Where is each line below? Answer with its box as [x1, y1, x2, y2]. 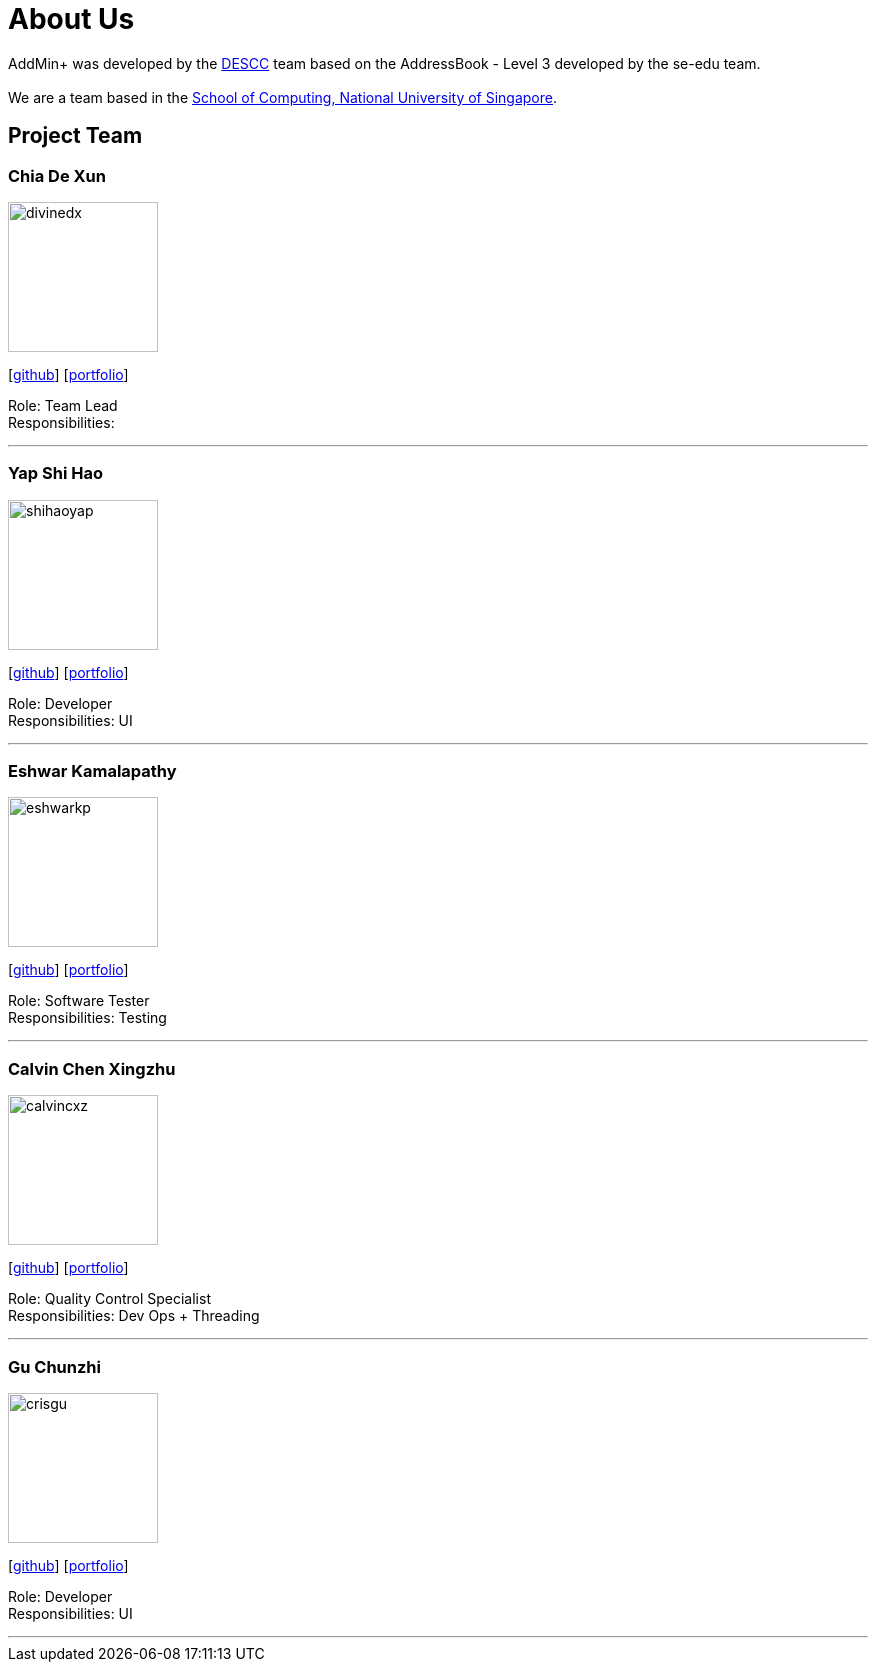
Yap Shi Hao [8, 463, 103, 484]
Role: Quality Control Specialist [8, 1290, 211, 1308]
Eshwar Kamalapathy [8, 761, 177, 782]
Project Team [8, 123, 143, 149]
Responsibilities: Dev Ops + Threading [8, 1307, 260, 1325]
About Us [8, 2, 135, 36]
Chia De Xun [8, 165, 106, 186]
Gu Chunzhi [8, 1356, 101, 1377]
